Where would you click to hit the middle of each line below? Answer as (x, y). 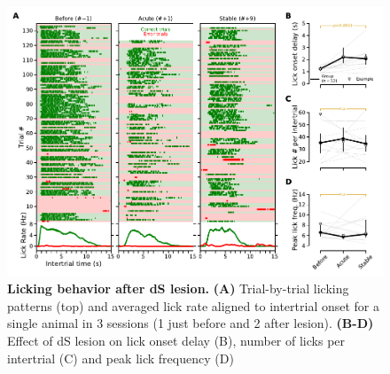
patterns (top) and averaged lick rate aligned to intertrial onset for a (194, 305)
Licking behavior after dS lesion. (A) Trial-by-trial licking (178, 288)
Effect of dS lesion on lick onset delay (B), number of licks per (176, 340)
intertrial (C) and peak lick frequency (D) (121, 358)
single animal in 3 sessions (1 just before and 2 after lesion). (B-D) (191, 323)
